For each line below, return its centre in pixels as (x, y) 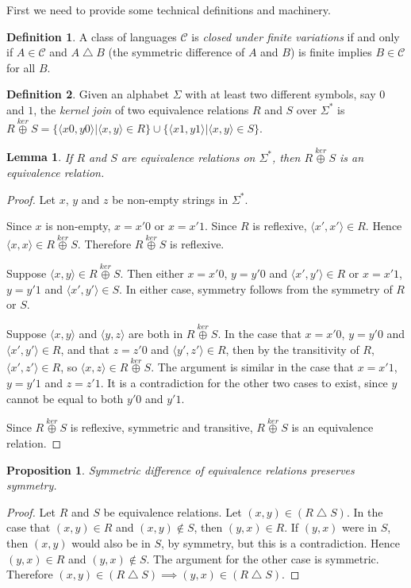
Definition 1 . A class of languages (92, 36)
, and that (85, 349)
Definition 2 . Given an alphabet (88, 94)
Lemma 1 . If (40, 157)
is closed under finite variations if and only (296, 36)
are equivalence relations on (188, 157)
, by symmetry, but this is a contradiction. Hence (280, 542)
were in (360, 527)
